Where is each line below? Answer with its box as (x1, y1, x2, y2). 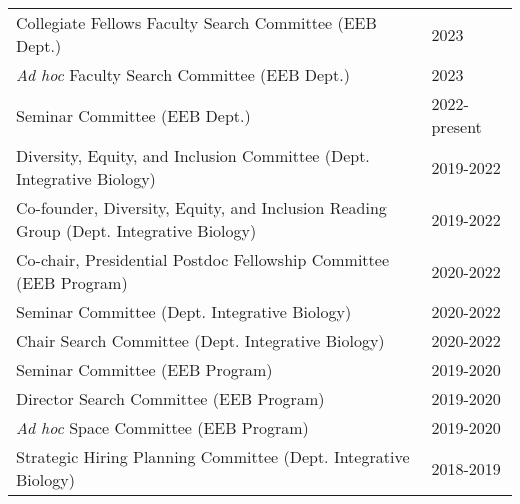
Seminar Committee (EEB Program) (16, 358, 273, 381)
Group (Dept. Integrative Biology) (16, 219, 257, 242)
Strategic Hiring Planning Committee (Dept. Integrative (16, 445, 410, 468)
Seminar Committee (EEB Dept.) (16, 103, 251, 127)
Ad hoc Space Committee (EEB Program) (16, 416, 309, 439)
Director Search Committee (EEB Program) (16, 387, 325, 410)
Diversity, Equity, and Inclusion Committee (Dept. (16, 144, 370, 167)
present (431, 115, 482, 138)
